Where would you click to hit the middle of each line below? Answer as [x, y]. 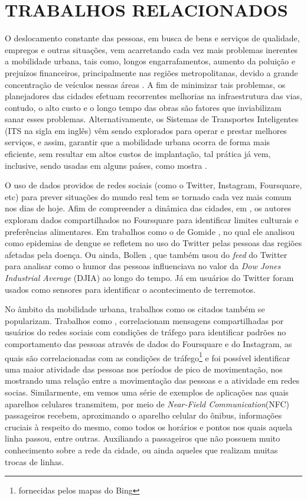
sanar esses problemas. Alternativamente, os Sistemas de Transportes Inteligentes [152, 119]
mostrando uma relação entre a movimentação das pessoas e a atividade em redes [152, 380]
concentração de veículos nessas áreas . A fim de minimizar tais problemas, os [145, 84]
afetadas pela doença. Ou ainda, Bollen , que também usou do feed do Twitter [146, 254]
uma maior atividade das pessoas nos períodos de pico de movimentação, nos [144, 369]
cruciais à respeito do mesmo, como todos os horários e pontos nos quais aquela [148, 427]
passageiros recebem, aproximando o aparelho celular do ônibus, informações [143, 415]
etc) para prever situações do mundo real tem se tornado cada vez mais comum [148, 196]
